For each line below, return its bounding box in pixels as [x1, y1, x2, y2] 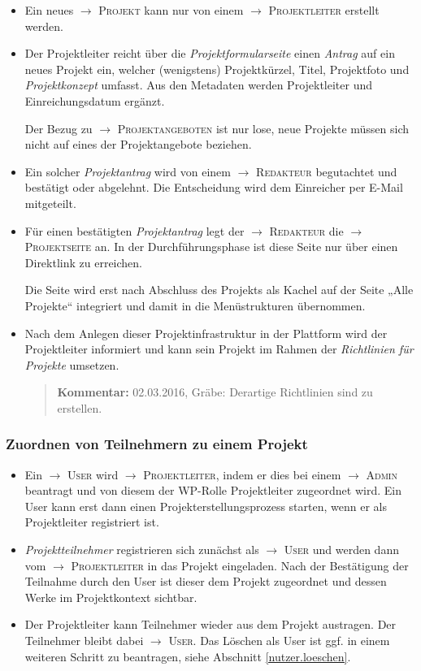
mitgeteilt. [24, 194, 76, 211]
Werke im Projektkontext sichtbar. [24, 588, 197, 605]
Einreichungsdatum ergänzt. [24, 92, 165, 109]
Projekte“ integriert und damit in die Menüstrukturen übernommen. [24, 297, 366, 314]
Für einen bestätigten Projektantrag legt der [24, 222, 245, 239]
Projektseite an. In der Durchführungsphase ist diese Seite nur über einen [24, 238, 398, 255]
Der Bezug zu [24, 119, 93, 136]
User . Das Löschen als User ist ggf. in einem [168, 632, 390, 649]
